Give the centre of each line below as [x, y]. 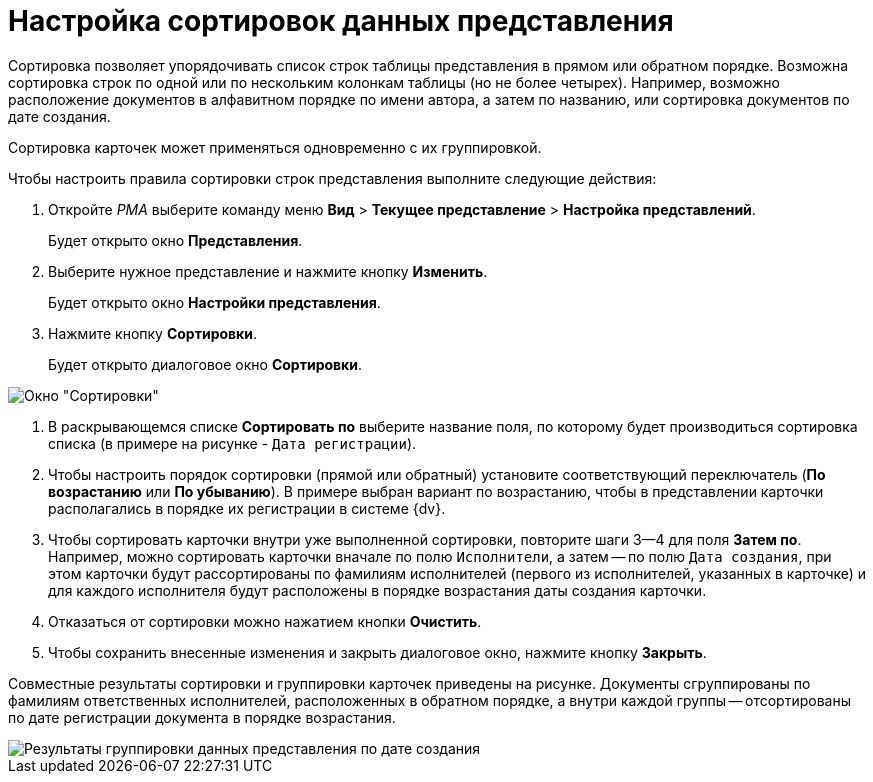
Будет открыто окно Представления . [175, 240]
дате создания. [59, 116]
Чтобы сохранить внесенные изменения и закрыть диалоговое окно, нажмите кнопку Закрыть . [377, 652]
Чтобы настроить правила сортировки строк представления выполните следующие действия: [332, 178]
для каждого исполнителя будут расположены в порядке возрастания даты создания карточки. [377, 590]
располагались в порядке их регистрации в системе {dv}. [247, 508]
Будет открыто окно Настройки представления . [214, 302]
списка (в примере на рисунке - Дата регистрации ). [232, 443]
